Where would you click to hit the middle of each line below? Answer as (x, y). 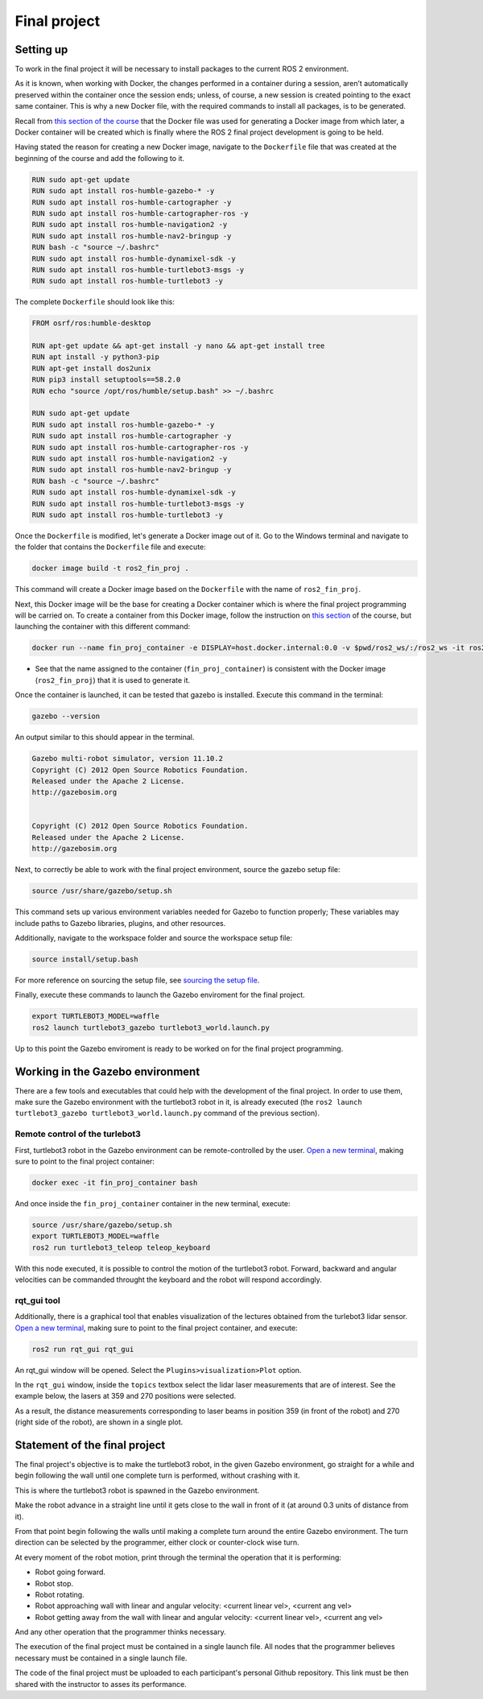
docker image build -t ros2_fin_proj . (110, 568)
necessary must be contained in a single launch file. (101, 1658)
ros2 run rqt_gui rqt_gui (83, 1349)
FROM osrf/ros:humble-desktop (91, 323)
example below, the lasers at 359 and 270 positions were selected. (126, 1396)
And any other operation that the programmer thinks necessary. (120, 1632)
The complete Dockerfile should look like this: (95, 302)
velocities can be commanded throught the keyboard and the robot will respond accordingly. (168, 1279)
